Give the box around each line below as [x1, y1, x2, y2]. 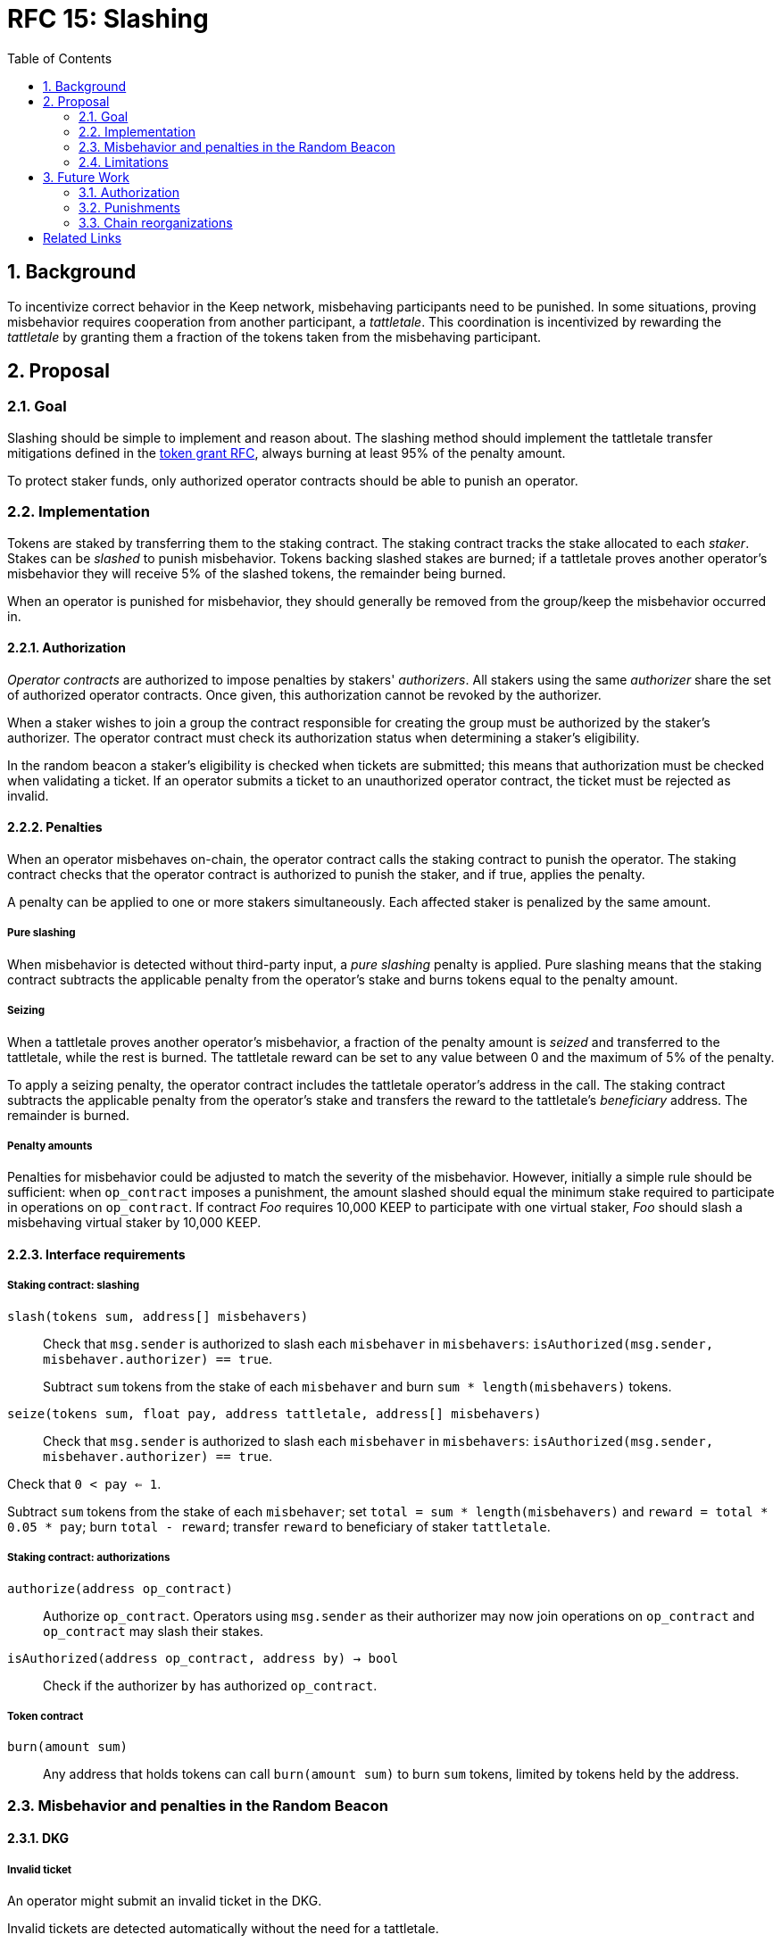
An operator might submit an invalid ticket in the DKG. [7, 1893, 322, 1909]
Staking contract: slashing [7, 1279, 140, 1292]
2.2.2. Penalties [7, 819, 103, 835]
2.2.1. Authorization [7, 640, 126, 656]
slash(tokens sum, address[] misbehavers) [7, 1308, 309, 1324]
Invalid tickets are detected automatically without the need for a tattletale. [7, 1921, 439, 1937]
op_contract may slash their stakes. [43, 1623, 264, 1639]
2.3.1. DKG [7, 1831, 70, 1847]
